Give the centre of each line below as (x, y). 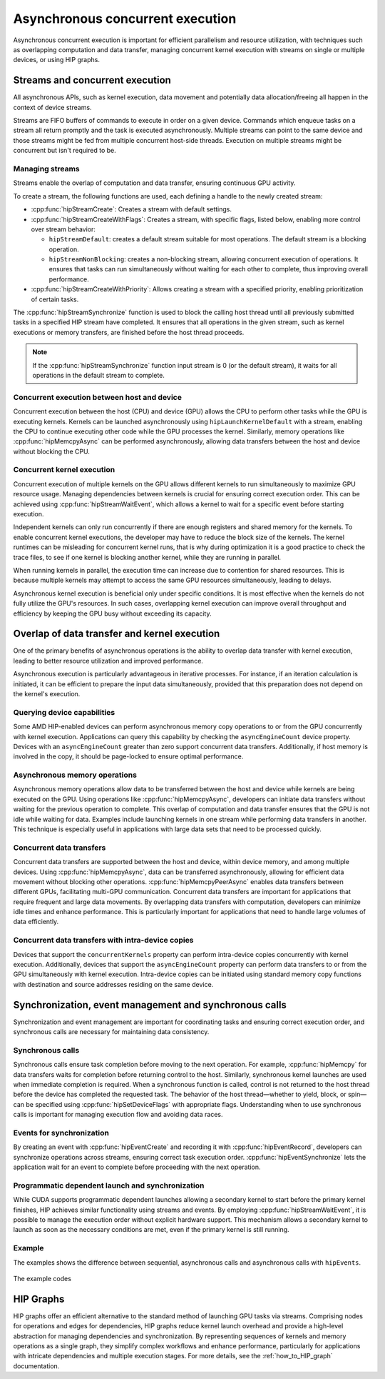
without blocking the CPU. (52, 451)
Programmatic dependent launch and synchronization (109, 1185)
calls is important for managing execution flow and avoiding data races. (118, 1115)
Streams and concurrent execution (92, 80)
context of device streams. (52, 107)
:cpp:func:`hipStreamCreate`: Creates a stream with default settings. (131, 209)
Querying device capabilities (64, 712)
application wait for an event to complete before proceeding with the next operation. (137, 1167)
